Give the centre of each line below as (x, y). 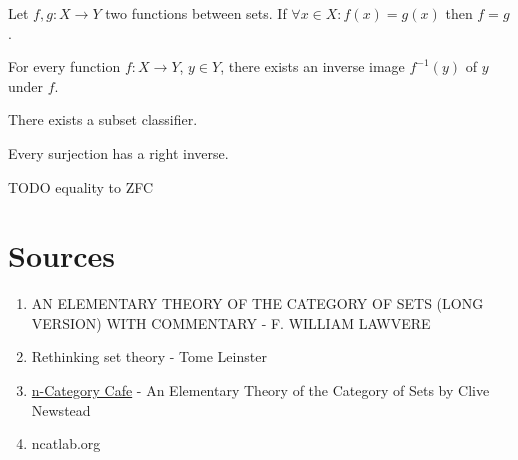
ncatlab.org (66, 443)
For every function (64, 66)
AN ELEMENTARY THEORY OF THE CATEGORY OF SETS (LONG (257, 303)
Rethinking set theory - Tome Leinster (149, 356)
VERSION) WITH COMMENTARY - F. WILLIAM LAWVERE (231, 322)
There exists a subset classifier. (103, 119)
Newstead (61, 409)
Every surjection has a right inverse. (118, 152)
